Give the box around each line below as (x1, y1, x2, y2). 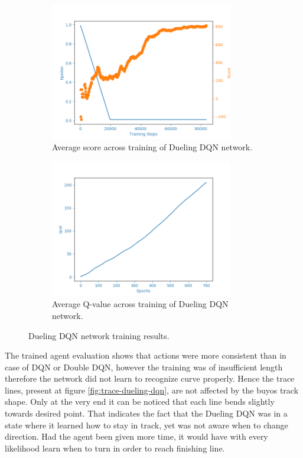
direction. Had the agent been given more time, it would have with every (5, 430, 268, 443)
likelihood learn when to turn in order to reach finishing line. (5, 441, 225, 454)
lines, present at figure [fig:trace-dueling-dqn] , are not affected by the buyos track (5, 383, 299, 396)
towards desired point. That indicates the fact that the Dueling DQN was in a (5, 407, 288, 420)
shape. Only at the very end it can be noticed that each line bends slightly (5, 395, 275, 408)
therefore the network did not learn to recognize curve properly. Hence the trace (5, 372, 295, 385)
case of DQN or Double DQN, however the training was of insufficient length (5, 360, 283, 373)
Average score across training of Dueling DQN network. (52, 141, 253, 153)
